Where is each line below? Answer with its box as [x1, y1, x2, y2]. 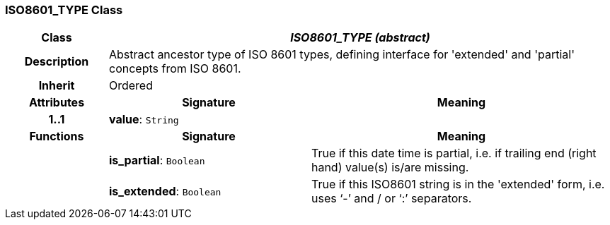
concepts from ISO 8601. [108, 61, 241, 76]
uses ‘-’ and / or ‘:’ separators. [311, 191, 472, 206]
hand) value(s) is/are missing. [311, 160, 469, 175]
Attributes [28, 95, 85, 110]
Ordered [108, 78, 153, 93]
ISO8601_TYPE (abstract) [290, 30, 430, 45]
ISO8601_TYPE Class [5, 3, 123, 17]
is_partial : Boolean [108, 153, 205, 168]
